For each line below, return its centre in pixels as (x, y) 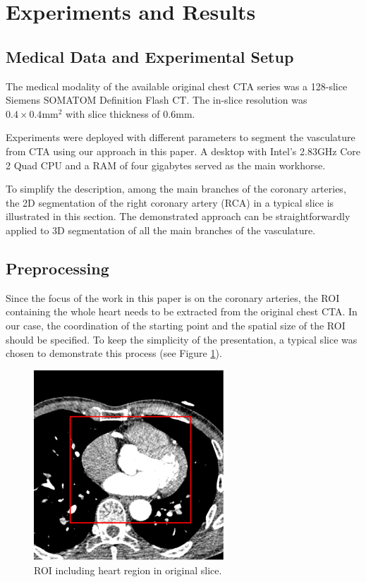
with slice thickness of (113, 113)
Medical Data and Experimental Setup (150, 56)
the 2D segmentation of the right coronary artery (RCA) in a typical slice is (170, 202)
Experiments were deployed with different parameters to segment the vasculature (181, 137)
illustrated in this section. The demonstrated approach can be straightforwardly (178, 216)
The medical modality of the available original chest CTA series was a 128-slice (177, 86)
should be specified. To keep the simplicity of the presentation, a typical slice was (182, 339)
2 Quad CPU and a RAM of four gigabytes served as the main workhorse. (166, 165)
